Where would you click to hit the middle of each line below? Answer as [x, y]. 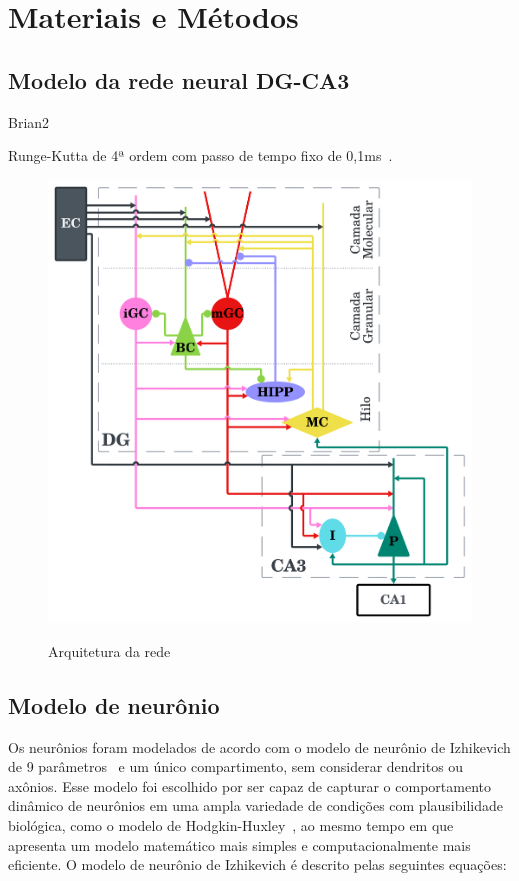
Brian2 [29, 121]
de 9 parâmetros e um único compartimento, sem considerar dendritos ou [236, 766]
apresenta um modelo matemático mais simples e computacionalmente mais [239, 844]
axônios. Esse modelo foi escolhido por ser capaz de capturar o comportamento [249, 785]
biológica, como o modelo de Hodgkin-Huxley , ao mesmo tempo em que [231, 825]
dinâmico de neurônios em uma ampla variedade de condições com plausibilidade [255, 805]
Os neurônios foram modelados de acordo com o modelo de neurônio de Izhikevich [259, 746]
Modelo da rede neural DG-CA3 [179, 79]
